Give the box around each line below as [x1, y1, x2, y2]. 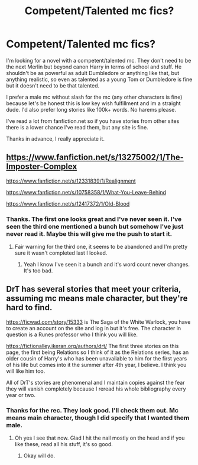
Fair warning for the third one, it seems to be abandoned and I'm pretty [14, 243, 188, 251]
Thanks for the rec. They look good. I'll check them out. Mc [6, 406, 179, 414]
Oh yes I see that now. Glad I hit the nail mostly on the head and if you [14, 434, 185, 441]
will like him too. [6, 368, 46, 375]
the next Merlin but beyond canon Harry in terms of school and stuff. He [6, 63, 182, 70]
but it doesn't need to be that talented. [6, 82, 100, 89]
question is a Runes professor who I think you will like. [6, 331, 138, 338]
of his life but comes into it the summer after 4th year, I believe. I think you [6, 361, 187, 368]
